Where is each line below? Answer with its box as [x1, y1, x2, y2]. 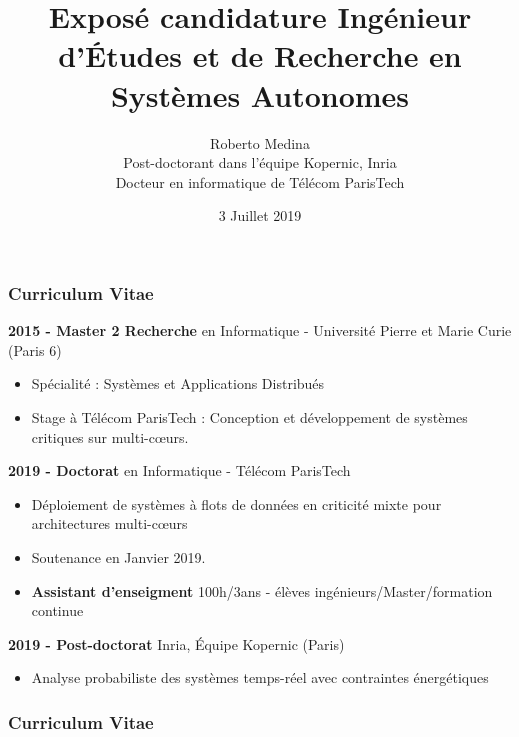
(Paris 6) [8, 339, 62, 360]
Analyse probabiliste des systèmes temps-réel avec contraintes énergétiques [31, 667, 489, 688]
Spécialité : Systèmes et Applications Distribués [31, 373, 325, 394]
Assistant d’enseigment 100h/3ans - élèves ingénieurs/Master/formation [31, 580, 493, 601]
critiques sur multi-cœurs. [31, 426, 189, 447]
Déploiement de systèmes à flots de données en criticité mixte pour [31, 493, 442, 514]
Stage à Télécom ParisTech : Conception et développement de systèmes [31, 406, 468, 427]
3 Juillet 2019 [218, 205, 302, 226]
